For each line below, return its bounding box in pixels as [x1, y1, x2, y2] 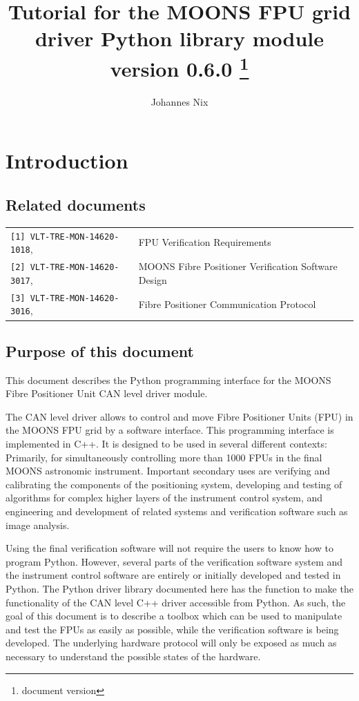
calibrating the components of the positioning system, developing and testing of [6, 477, 342, 491]
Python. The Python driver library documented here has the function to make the [6, 582, 353, 596]
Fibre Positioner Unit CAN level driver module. [6, 386, 208, 401]
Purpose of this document [6, 340, 194, 361]
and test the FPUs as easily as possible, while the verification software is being [6, 622, 339, 636]
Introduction [6, 146, 128, 175]
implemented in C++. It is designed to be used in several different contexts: [6, 436, 327, 451]
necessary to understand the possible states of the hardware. [6, 649, 261, 663]
